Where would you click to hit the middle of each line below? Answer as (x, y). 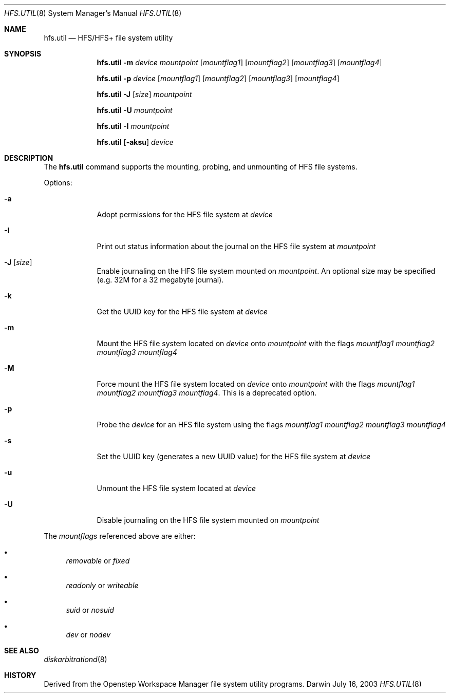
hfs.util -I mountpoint (133, 126)
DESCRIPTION (29, 158)
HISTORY (20, 675)
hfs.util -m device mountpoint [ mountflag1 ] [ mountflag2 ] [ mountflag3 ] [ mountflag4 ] (239, 62)
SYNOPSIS (23, 54)
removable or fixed (98, 561)
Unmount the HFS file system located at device (176, 488)
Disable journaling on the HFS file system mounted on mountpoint (208, 520)
